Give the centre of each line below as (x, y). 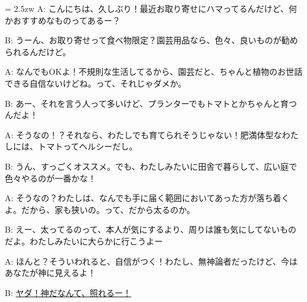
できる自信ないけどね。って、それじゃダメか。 (96, 83)
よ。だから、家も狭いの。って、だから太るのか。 (100, 209)
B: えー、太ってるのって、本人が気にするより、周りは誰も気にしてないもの (151, 229)
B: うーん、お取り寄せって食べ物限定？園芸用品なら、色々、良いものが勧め (151, 40)
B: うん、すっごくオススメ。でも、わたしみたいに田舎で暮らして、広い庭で (151, 166)
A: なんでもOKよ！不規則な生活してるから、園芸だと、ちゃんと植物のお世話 (154, 71)
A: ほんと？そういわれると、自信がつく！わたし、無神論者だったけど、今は (151, 261)
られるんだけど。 (38, 51)
